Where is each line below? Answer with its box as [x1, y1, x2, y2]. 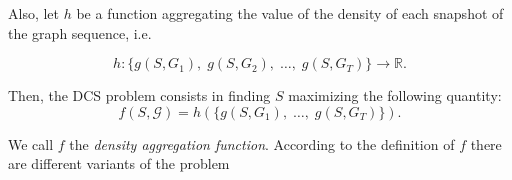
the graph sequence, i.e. [8, 22, 152, 43]
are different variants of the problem [8, 153, 230, 174]
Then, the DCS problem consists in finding [8, 85, 271, 106]
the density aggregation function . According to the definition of [69, 133, 455, 154]
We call [8, 133, 54, 154]
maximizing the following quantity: [288, 85, 502, 106]
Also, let [8, 3, 60, 23]
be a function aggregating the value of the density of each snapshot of [76, 3, 504, 23]
